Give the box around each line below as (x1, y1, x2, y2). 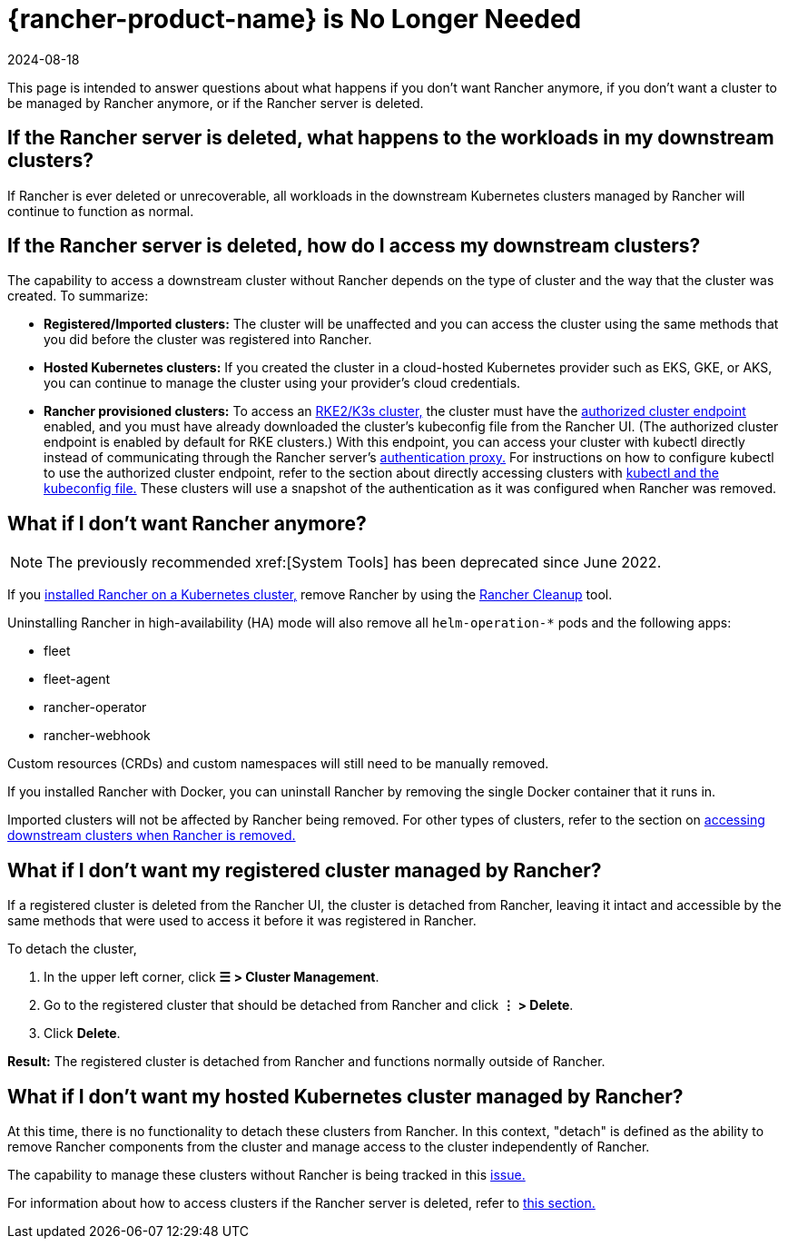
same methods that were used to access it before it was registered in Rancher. (7, 913, 477, 929)
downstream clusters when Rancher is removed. (7, 827, 296, 844)
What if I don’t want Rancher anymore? (7, 511, 367, 535)
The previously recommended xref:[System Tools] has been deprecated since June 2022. (46, 553, 662, 572)
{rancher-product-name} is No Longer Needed (7, 4, 582, 35)
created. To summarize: (7, 288, 149, 304)
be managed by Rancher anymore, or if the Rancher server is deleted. (7, 94, 424, 111)
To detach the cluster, (7, 941, 137, 957)
